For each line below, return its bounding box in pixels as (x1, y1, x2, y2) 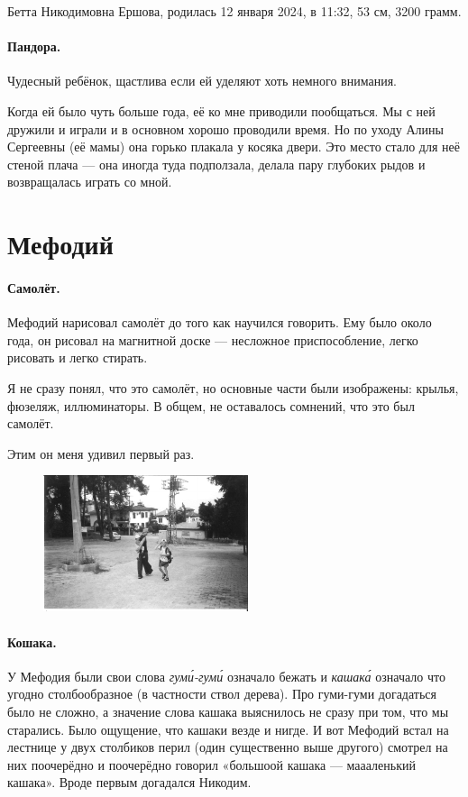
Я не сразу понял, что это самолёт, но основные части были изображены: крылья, (7, 378, 459, 397)
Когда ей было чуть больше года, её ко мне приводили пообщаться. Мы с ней (7, 101, 436, 120)
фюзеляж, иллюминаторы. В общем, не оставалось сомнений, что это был (7, 396, 415, 415)
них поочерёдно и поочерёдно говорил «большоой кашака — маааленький (7, 755, 416, 774)
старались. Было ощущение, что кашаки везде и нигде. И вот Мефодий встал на (7, 719, 449, 738)
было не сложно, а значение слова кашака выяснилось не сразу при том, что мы (7, 702, 449, 721)
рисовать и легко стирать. (7, 348, 148, 367)
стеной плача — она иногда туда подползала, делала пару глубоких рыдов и (7, 154, 426, 173)
